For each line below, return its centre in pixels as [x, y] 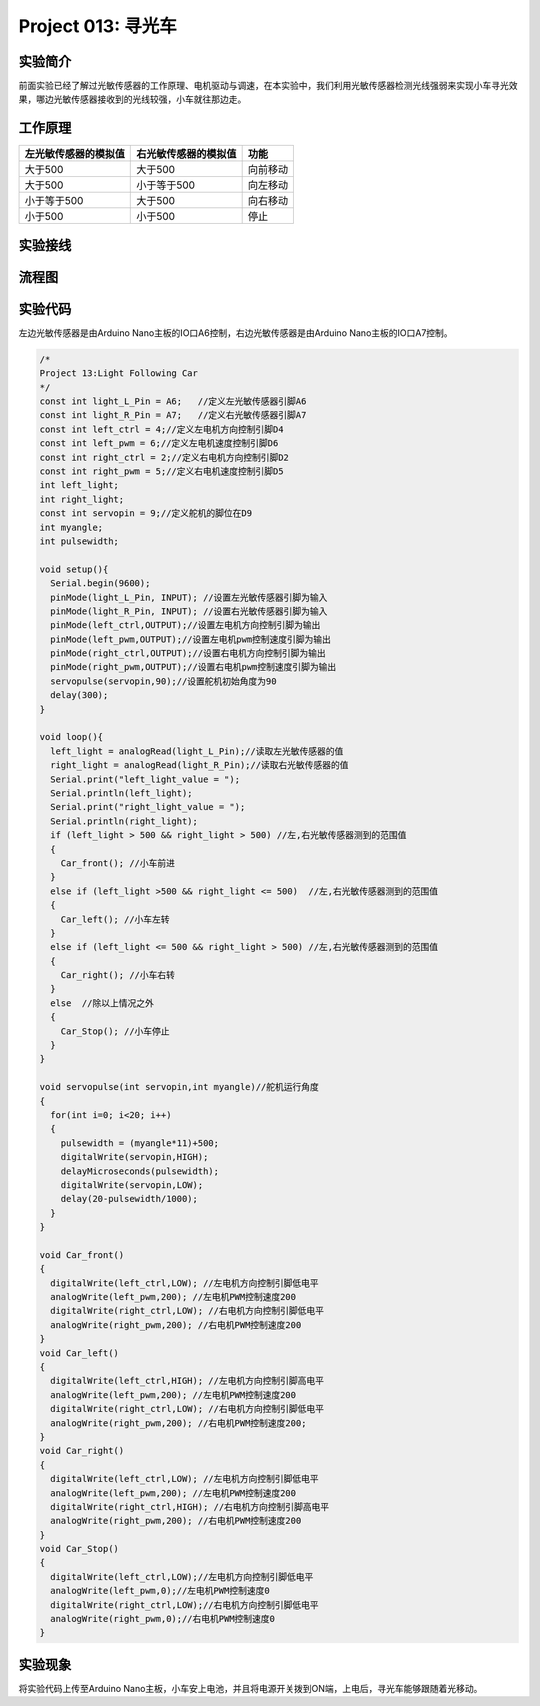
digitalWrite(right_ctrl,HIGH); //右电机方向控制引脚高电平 [190, 1506]
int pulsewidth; [79, 541]
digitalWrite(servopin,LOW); [132, 1184]
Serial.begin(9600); [100, 583]
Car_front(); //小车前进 [117, 863]
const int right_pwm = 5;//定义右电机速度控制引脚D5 [161, 471]
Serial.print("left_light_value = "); [145, 779]
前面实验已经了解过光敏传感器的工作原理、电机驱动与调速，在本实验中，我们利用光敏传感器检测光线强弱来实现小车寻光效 [268, 86]
